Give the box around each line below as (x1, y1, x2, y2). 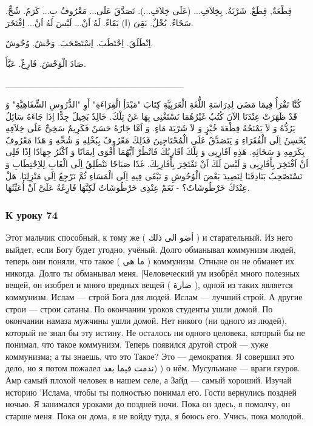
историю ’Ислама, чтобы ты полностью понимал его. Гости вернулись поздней (5, 385, 297, 398)
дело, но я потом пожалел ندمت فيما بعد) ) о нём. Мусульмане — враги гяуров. (5, 362, 300, 374)
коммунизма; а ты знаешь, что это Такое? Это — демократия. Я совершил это (5, 349, 294, 362)
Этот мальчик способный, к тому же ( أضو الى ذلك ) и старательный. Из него (5, 230, 293, 243)
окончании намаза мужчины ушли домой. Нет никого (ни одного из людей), (5, 314, 288, 327)
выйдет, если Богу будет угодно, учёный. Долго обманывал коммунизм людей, (5, 242, 296, 255)
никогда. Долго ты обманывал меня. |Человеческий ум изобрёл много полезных (5, 266, 300, 279)
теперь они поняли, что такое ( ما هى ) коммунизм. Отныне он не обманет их (5, 255, 295, 267)
